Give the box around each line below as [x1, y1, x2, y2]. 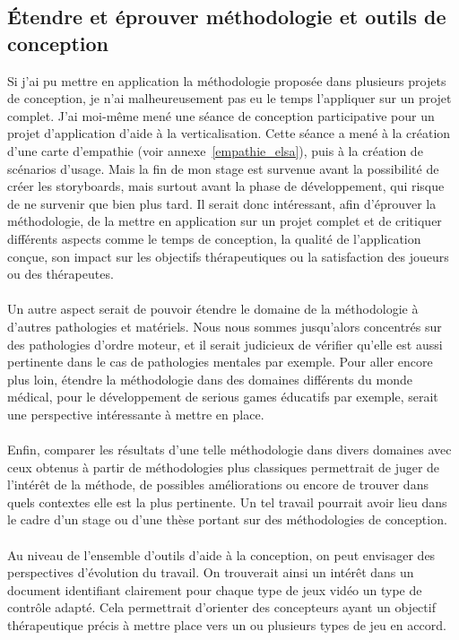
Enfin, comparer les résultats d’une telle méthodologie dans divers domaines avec [7, 440, 452, 459]
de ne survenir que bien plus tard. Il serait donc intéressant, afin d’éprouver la [7, 194, 437, 212]
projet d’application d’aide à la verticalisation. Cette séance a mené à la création [7, 124, 451, 143]
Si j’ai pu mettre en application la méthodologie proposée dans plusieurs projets [7, 71, 446, 90]
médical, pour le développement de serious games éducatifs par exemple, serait [7, 387, 438, 406]
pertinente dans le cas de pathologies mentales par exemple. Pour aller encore [7, 352, 433, 371]
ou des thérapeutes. [7, 264, 114, 283]
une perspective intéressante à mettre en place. [7, 404, 264, 423]
